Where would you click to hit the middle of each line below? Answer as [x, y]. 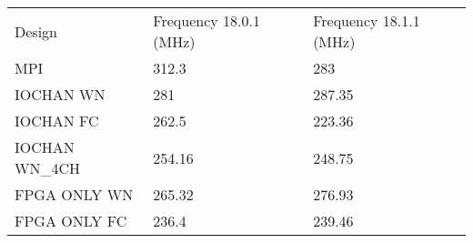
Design [36, 31]
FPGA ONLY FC [71, 221]
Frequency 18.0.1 [206, 20]
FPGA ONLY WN [74, 194]
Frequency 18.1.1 [367, 20]
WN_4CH [48, 168]
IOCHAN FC [57, 121]
